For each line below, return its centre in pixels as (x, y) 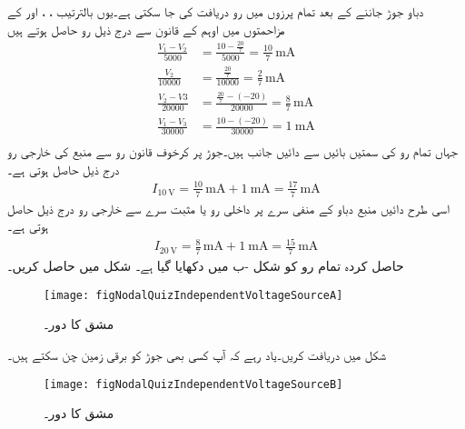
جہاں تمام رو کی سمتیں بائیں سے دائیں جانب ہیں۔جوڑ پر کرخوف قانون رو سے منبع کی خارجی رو (232, 151)
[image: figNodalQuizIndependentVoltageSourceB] (193, 384)
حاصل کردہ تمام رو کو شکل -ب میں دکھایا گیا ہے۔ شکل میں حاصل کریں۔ (206, 266)
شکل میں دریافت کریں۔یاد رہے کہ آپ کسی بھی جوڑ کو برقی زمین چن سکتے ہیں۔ (197, 355)
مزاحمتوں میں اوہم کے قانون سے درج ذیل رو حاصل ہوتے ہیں (146, 29)
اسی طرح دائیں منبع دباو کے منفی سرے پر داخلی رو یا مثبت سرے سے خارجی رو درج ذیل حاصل (228, 208)
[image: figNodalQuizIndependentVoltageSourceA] (193, 295)
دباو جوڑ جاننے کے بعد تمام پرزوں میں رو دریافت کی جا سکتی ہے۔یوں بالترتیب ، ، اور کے (216, 11)
